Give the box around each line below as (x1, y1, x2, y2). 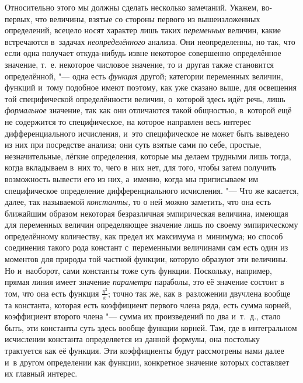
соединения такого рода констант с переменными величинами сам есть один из (5, 241, 288, 253)
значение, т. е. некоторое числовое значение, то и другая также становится (5, 58, 274, 70)
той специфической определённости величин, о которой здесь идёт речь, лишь (5, 92, 285, 105)
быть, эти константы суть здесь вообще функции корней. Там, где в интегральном (5, 321, 297, 333)
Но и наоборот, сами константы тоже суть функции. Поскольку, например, (5, 264, 272, 276)
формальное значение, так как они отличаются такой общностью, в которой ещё (5, 104, 292, 116)
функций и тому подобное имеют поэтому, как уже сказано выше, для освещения (5, 81, 297, 93)
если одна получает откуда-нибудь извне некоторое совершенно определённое (5, 47, 281, 59)
